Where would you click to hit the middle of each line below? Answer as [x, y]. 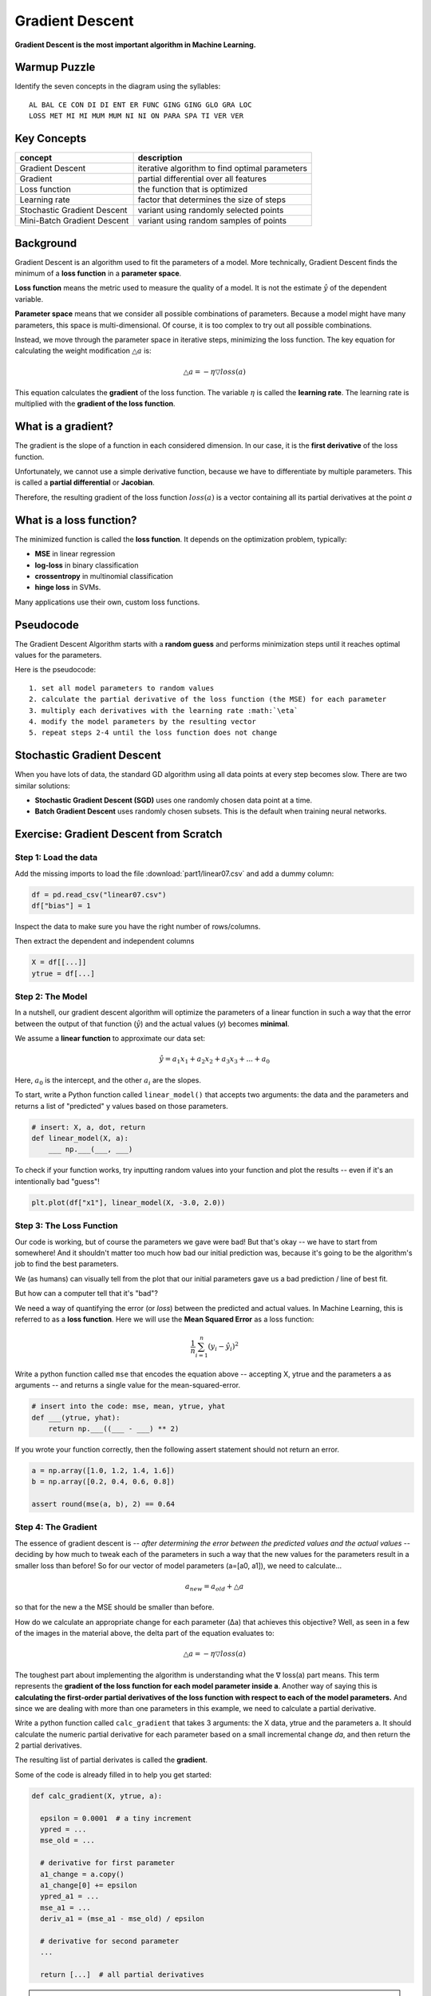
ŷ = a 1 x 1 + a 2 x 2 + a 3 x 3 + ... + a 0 [215, 1060]
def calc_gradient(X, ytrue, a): [97, 1796]
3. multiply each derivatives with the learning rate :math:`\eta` [164, 710]
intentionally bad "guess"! [57, 1181]
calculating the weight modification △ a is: [83, 350]
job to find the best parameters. [67, 1264]
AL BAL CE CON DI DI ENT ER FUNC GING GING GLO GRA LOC [140, 105]
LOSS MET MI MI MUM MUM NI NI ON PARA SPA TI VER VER [136, 116]
